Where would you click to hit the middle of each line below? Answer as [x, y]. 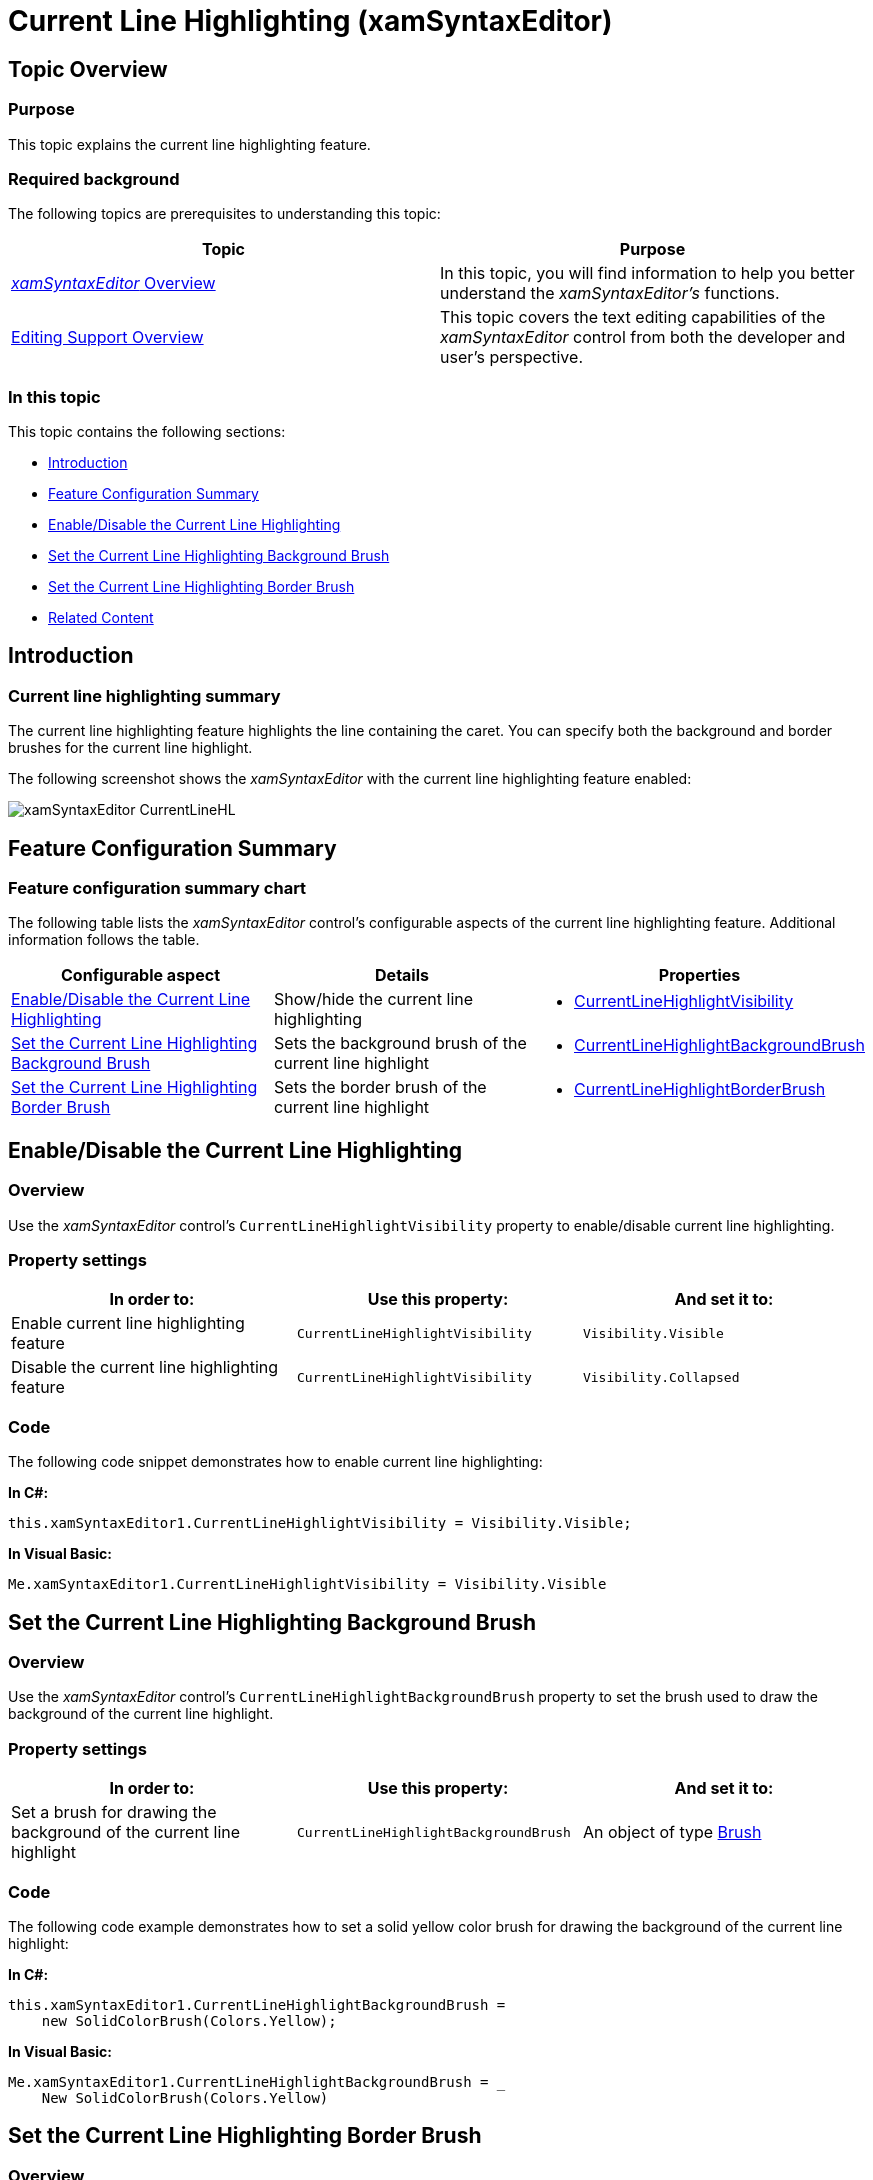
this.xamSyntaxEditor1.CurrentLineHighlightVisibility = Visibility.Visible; [320, 1523]
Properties [699, 975]
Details [402, 975]
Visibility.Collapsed [661, 1377]
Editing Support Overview [107, 337]
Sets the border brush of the [380, 1087]
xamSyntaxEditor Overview [113, 283]
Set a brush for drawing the [114, 1812]
